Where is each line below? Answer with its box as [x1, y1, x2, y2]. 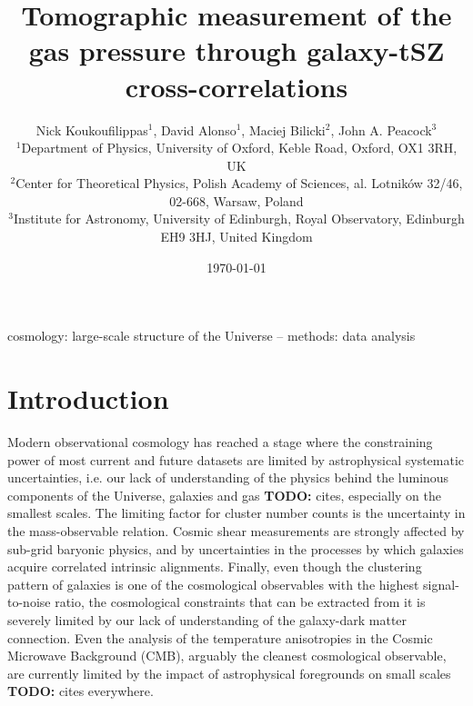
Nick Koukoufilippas [35, 120, 148, 139]
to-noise [7, 592, 51, 612]
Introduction [7, 380, 169, 417]
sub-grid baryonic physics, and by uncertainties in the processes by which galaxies [7, 539, 464, 558]
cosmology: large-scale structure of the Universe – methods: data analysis [7, 326, 416, 345]
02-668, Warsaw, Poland [169, 191, 304, 210]
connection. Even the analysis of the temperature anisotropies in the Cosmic [7, 628, 433, 647]
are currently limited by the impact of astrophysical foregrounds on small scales [7, 663, 451, 682]
